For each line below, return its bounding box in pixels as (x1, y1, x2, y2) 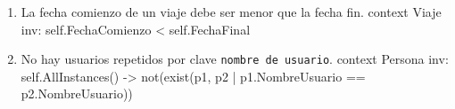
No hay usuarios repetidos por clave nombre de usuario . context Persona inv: (21, 50, 449, 68)
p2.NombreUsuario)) (21, 84, 133, 103)
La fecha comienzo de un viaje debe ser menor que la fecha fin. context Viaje (21, 3, 442, 20)
